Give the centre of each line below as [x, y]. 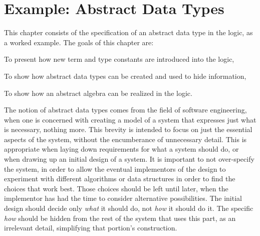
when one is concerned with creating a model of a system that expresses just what [130, 119]
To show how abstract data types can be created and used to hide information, [125, 76]
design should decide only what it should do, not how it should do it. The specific [129, 208]
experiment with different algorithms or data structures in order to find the [120, 179]
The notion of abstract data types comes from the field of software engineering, [125, 110]
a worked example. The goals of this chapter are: [79, 42]
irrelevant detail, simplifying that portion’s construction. [91, 228]
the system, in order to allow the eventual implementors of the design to [115, 168]
